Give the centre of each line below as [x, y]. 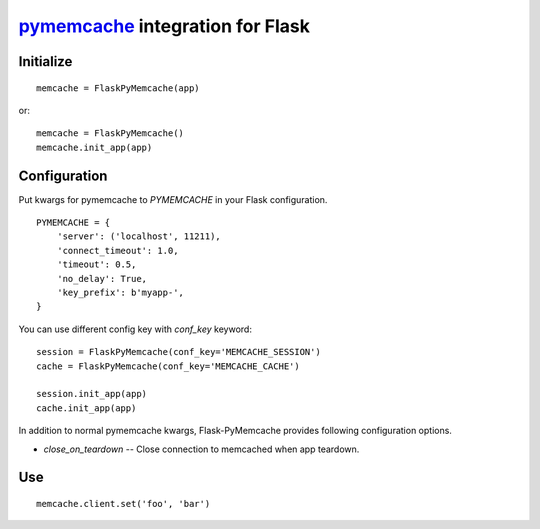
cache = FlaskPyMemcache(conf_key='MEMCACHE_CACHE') [168, 366]
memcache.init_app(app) [94, 147]
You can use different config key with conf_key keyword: [135, 329]
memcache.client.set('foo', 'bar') [123, 503]
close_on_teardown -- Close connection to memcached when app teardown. [201, 449]
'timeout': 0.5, [96, 264]
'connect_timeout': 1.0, [117, 250]
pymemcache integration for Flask [164, 26]
